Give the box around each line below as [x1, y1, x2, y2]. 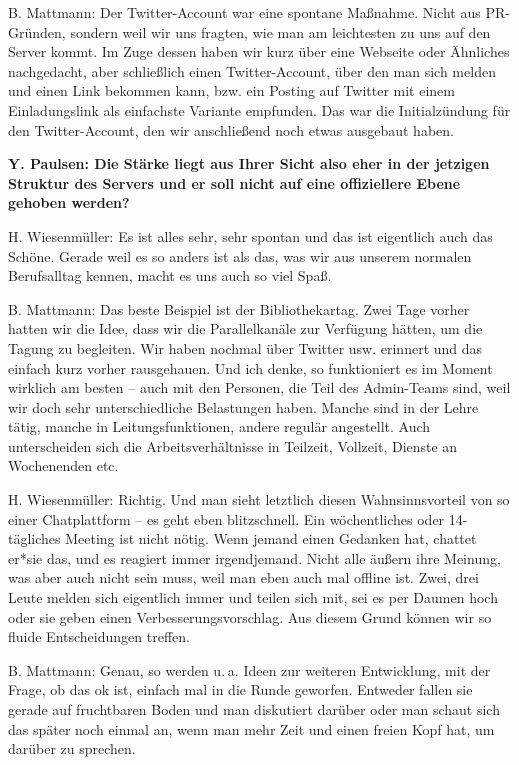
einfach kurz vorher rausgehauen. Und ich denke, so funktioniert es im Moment [8, 357, 493, 378]
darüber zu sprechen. [8, 738, 136, 759]
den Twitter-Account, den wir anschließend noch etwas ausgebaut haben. [8, 119, 454, 140]
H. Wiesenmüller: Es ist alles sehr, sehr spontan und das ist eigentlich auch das [8, 225, 493, 246]
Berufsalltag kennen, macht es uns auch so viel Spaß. [8, 265, 332, 286]
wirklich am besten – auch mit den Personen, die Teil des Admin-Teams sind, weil [8, 377, 511, 398]
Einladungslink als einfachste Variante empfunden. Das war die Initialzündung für [8, 99, 511, 120]
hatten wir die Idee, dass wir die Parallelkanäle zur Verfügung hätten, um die [8, 318, 483, 339]
